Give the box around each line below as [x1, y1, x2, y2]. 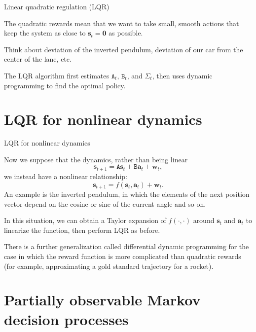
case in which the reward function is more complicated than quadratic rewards [4, 251, 241, 261]
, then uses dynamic [152, 70, 213, 80]
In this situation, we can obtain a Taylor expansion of [4, 215, 166, 225]
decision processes [4, 309, 129, 329]
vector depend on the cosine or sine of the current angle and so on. [4, 198, 206, 209]
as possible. [109, 28, 143, 38]
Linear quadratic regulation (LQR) [4, 1, 110, 11]
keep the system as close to [4, 28, 86, 38]
